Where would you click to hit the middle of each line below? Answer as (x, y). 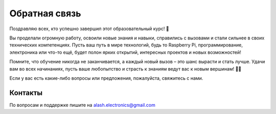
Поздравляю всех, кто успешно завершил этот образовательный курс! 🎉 (89, 29)
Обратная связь (45, 13)
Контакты (26, 93)
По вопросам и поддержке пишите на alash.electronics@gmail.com (82, 105)
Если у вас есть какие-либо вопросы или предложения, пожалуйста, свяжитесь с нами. (106, 78)
